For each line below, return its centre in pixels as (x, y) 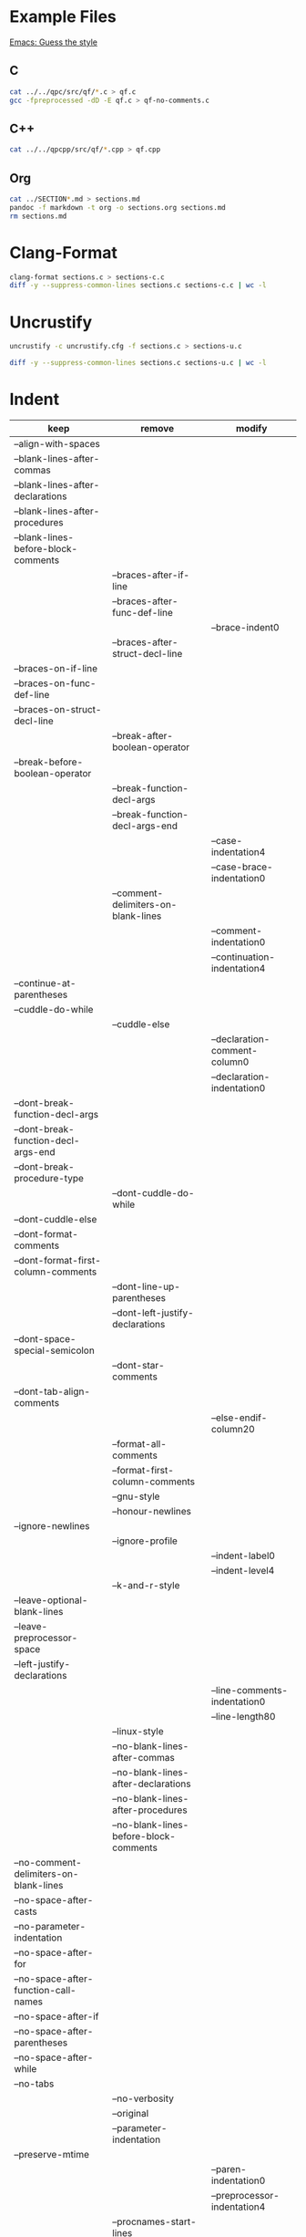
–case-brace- (242, 867)
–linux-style (138, 1731)
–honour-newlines (152, 1511)
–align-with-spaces (57, 443)
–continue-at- (45, 983)
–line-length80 (243, 1716)
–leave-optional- (51, 1600)
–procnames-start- (155, 2221)
